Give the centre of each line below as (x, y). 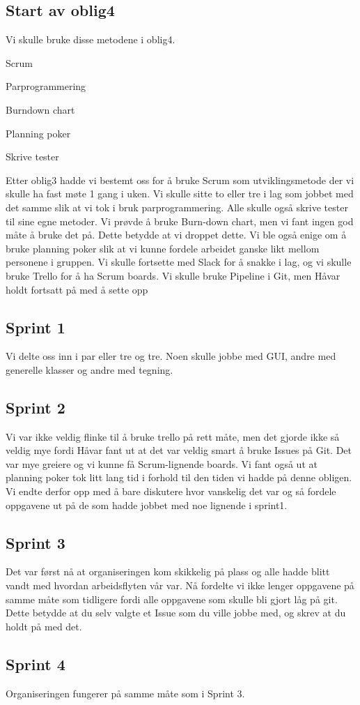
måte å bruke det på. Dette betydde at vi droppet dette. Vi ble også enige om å (176, 235)
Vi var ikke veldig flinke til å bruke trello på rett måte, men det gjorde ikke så (173, 436)
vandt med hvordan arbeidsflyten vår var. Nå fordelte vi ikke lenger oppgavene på (180, 585)
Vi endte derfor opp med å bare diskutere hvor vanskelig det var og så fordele (171, 491)
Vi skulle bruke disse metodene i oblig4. (91, 39)
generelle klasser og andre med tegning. (89, 369)
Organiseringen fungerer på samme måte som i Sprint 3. (125, 693)
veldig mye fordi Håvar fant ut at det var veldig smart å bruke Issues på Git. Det (179, 450)
